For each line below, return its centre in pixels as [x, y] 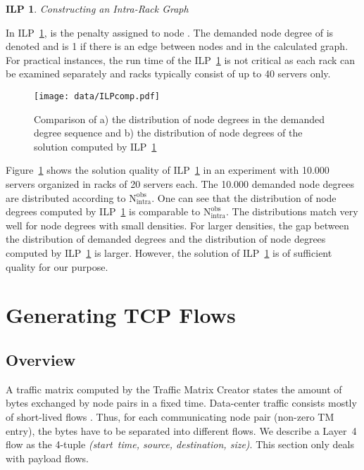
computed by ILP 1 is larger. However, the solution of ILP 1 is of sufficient [169, 252]
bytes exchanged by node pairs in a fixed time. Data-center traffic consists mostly [181, 403]
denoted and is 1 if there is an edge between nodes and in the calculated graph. [177, 46]
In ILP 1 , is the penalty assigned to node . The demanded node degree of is [170, 32]
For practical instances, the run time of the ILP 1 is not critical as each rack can [181, 59]
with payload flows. [47, 458]
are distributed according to [66, 197]
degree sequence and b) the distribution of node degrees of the [168, 133]
